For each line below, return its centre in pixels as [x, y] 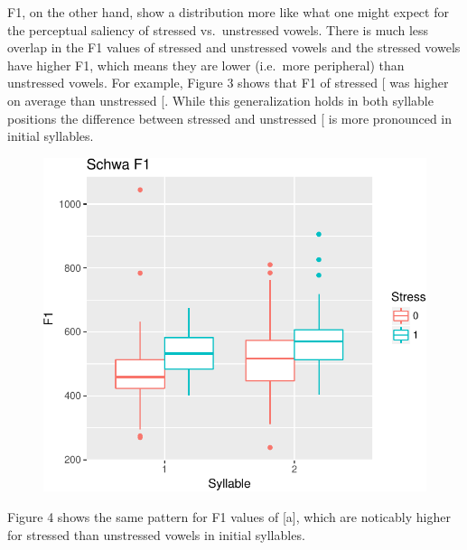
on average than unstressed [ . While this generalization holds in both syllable [220, 100]
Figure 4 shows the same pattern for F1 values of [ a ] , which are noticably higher [229, 516]
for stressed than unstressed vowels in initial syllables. [156, 534]
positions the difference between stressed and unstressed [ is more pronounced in [230, 118]
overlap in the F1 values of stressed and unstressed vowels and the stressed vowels [234, 47]
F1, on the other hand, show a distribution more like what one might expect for [228, 12]
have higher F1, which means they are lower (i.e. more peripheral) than [206, 65]
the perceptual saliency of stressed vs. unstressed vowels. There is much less [218, 29]
